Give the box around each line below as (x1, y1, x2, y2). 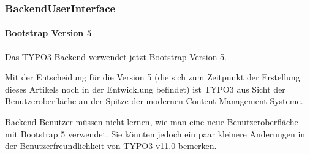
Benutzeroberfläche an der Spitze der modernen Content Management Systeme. (5, 94, 303, 107)
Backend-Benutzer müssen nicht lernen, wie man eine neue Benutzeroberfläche (5, 115, 298, 128)
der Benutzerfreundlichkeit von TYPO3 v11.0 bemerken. (5, 139, 217, 152)
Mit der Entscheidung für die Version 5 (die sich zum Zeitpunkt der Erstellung (5, 71, 300, 83)
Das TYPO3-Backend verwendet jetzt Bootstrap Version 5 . (5, 50, 227, 63)
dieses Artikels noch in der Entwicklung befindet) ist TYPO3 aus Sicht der (5, 82, 285, 95)
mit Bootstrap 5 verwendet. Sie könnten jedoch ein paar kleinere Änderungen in (5, 127, 306, 140)
